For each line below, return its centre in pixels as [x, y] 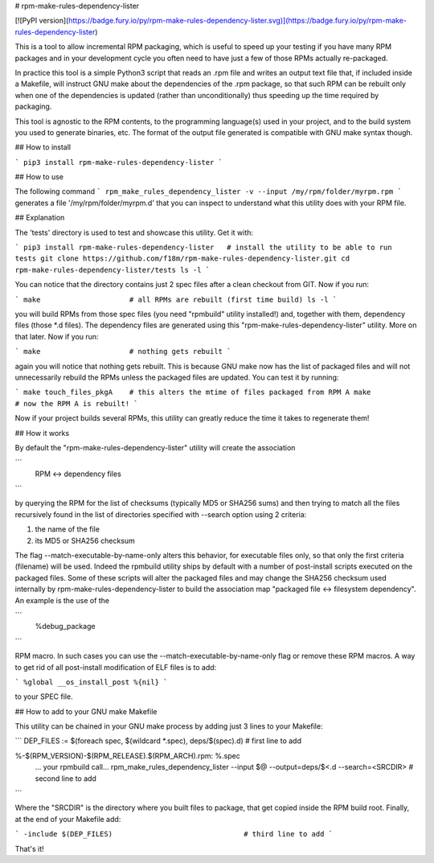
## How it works [42, 433]
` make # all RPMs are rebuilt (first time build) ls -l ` [176, 299]
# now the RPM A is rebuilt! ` [76, 403]
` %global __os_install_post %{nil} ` [91, 682]
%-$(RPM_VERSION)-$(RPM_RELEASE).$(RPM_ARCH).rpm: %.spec [127, 755]
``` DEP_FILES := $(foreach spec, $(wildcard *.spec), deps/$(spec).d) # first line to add [158, 741]
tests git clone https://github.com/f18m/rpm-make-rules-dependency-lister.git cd [182, 259]
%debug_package [65, 627]
